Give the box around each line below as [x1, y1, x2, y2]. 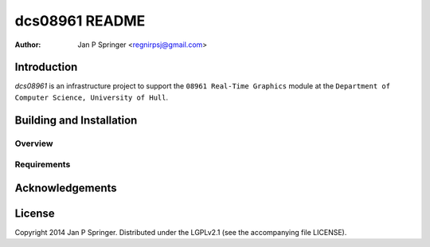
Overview [14, 138, 53, 149]
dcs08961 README [14, 12, 146, 29]
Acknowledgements [14, 181, 117, 194]
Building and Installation [14, 113, 138, 127]
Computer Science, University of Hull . [14, 92, 169, 102]
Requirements [14, 159, 71, 171]
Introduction [14, 61, 78, 74]
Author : [14, 40, 41, 49]
